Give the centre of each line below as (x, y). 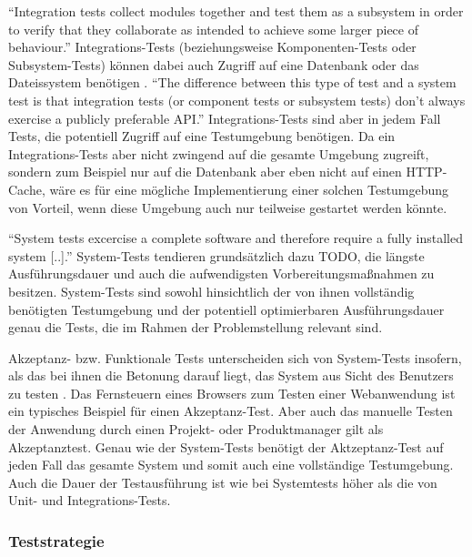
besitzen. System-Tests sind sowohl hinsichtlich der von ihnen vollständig (211, 291)
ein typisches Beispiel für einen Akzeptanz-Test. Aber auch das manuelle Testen (231, 411)
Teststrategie (56, 540)
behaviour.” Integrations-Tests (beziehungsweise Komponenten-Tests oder (212, 47)
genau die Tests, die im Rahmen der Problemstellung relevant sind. (196, 327)
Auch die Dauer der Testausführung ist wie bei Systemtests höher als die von (223, 482)
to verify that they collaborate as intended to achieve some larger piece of (213, 29)
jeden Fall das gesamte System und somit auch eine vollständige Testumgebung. (231, 465)
